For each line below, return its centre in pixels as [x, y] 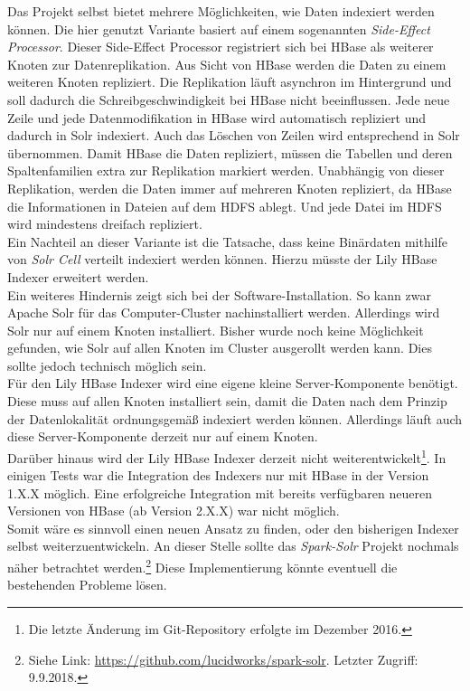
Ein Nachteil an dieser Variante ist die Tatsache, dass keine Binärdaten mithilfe [227, 241]
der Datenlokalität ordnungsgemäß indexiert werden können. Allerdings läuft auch [235, 418]
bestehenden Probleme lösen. [87, 585]
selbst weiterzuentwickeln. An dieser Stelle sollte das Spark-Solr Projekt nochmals [233, 546]
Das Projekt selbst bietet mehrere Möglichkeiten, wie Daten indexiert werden [221, 11]
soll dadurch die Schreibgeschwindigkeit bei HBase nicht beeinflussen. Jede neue [229, 99]
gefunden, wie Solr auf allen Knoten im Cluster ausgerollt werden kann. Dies [220, 348]
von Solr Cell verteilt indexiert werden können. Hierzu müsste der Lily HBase [222, 259]
